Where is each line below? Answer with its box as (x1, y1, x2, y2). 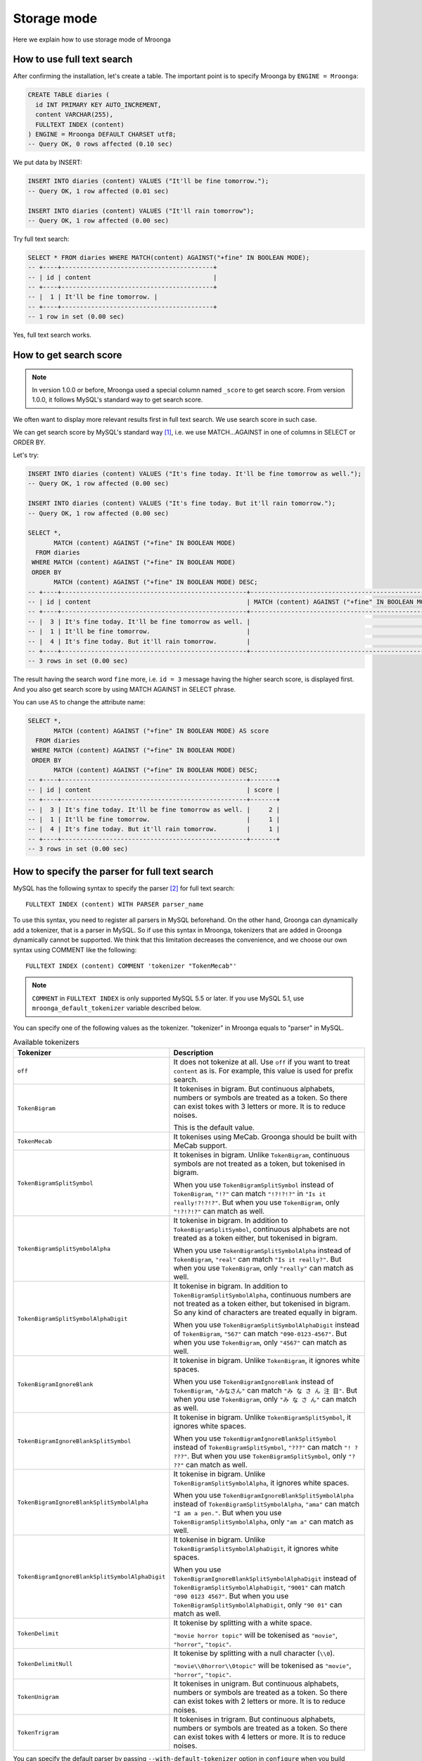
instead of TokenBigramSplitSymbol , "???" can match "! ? (173, 1443, 359, 1452)
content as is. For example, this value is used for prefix (173, 1066, 354, 1076)
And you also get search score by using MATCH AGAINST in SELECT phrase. (13, 685, 236, 693)
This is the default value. (173, 1123, 255, 1133)
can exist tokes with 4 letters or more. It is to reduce (173, 1732, 346, 1742)
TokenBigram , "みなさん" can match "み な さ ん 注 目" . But (173, 1386, 358, 1395)
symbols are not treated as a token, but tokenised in (173, 1159, 345, 1169)
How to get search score (13, 349, 122, 361)
